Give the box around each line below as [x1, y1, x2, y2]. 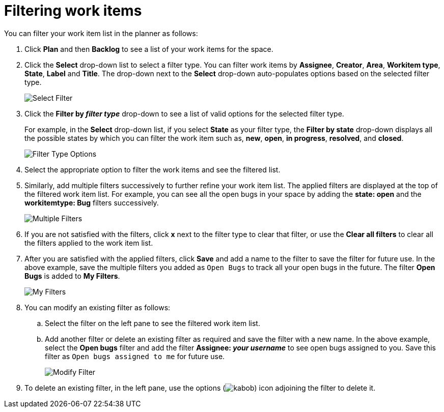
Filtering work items [4, 2, 142, 19]
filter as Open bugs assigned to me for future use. [45, 351, 225, 361]
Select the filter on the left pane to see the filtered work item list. [45, 318, 260, 328]
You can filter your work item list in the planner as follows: [4, 28, 198, 38]
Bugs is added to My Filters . [24, 271, 120, 280]
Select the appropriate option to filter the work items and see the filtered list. [24, 165, 281, 174]
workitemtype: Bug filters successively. [24, 198, 159, 207]
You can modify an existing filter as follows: [24, 303, 171, 312]
